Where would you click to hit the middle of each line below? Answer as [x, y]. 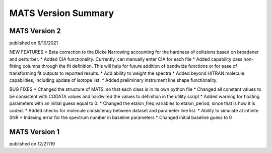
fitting [15, 66]
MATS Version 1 [35, 132]
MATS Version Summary [62, 13]
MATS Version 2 [35, 31]
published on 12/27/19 [32, 143]
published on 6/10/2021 [34, 43]
